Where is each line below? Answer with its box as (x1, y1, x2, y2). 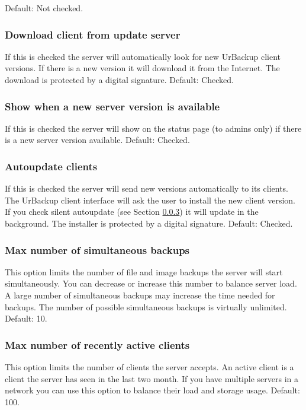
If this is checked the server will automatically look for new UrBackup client (5, 50, 281, 62)
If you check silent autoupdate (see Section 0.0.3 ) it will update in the (5, 205, 259, 218)
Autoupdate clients (5, 158, 98, 173)
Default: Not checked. (5, 2, 83, 14)
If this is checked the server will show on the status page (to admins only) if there (5, 122, 302, 134)
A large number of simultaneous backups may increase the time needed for (5, 289, 275, 301)
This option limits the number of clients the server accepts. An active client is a (5, 361, 294, 373)
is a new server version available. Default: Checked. (5, 134, 190, 146)
